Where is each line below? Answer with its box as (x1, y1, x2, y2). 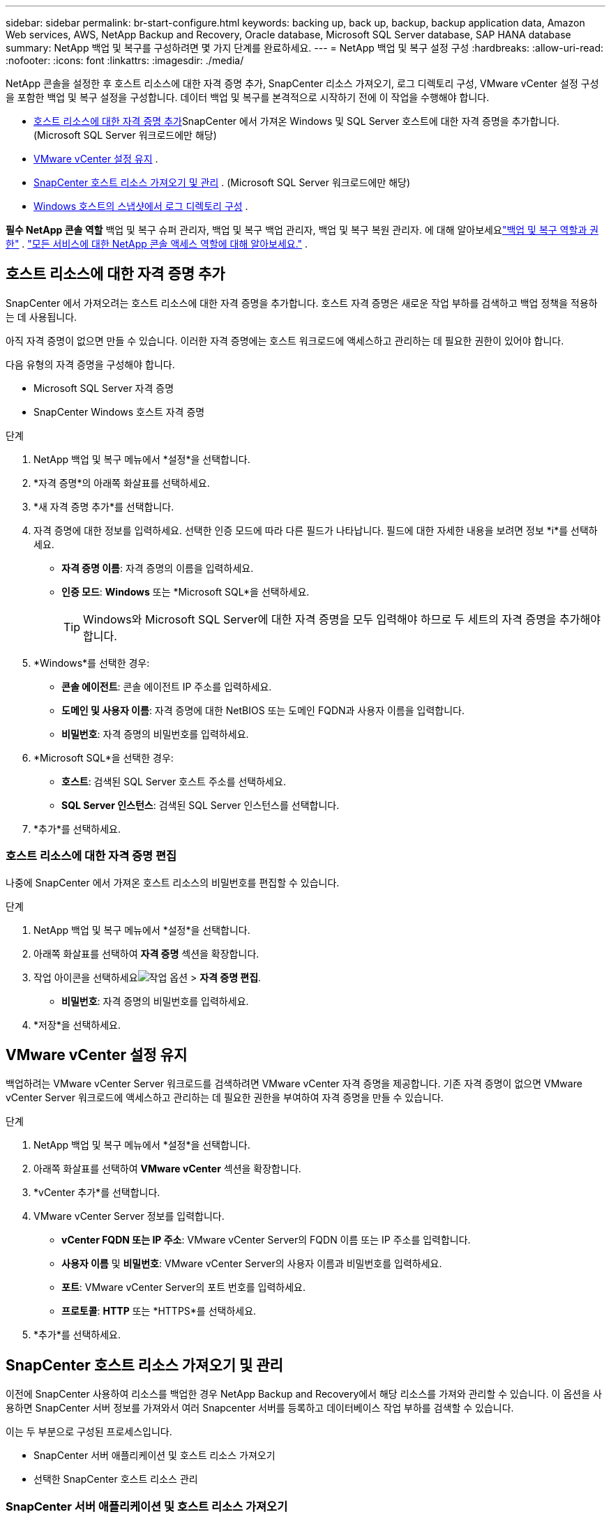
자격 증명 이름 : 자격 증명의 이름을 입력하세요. (61, 561, 254, 574)
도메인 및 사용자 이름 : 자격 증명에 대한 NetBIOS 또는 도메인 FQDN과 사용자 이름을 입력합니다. (61, 704, 465, 716)
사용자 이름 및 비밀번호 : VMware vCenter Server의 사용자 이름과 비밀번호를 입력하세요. (61, 1257, 442, 1270)
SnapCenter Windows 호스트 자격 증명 (33, 405, 205, 418)
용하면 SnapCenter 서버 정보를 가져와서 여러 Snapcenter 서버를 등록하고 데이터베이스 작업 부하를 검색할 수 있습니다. (6, 1402, 514, 1414)
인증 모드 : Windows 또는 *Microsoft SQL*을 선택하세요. (61, 585, 310, 598)
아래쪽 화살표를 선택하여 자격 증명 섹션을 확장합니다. (33, 947, 259, 960)
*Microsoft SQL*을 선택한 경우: (33, 751, 174, 764)
